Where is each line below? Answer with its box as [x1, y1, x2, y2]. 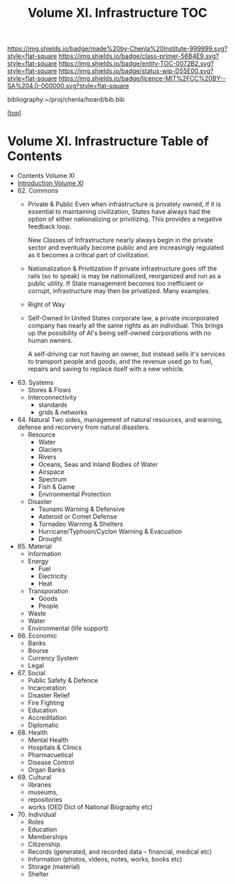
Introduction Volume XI [17, 179, 84, 187]
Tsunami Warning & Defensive [38, 505, 125, 513]
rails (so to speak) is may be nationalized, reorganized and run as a [27, 272, 222, 280]
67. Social [17, 669, 45, 677]
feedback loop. [27, 222, 72, 231]
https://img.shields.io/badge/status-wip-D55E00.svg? [58, 67, 214, 75]
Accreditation [27, 714, 67, 722]
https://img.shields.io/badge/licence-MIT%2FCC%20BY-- [58, 74, 226, 83]
